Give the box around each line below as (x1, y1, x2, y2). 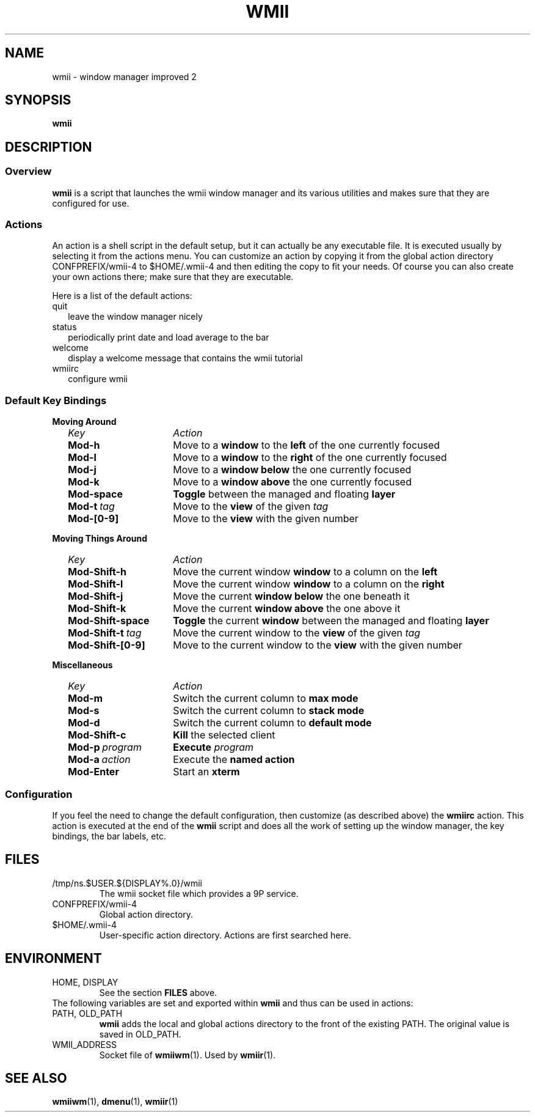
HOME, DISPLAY (52, 976, 118, 987)
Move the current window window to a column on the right (173, 578, 445, 591)
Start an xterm (173, 765, 240, 778)
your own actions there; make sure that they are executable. (52, 271, 294, 282)
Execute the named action (173, 753, 295, 766)
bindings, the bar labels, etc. (52, 830, 166, 841)
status (52, 322, 77, 333)
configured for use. (52, 197, 129, 208)
